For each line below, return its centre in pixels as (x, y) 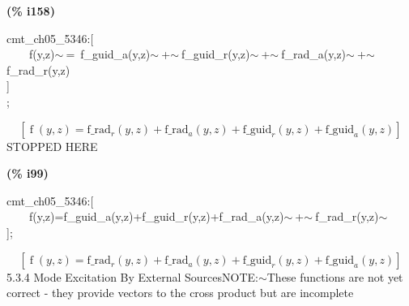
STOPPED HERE (52, 146)
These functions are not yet (335, 276)
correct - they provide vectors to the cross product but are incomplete (180, 293)
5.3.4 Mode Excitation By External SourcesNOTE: (132, 276)
